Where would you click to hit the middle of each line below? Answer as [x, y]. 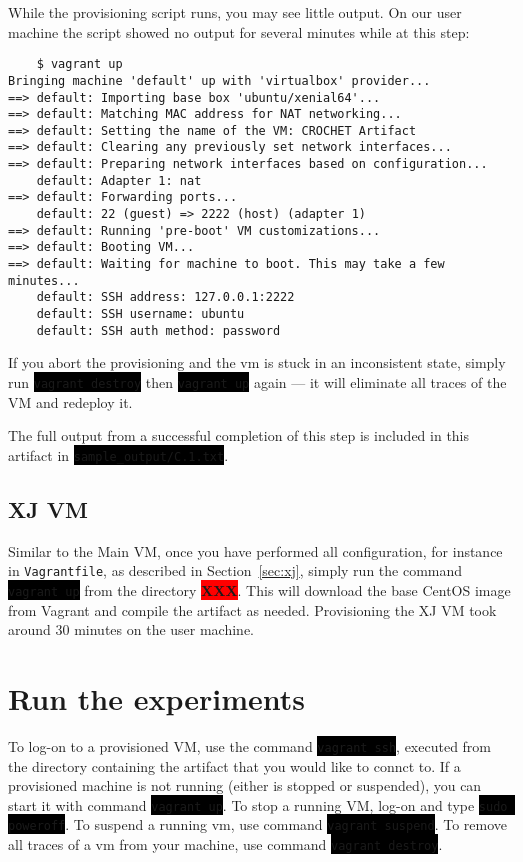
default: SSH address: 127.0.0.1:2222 [165, 297]
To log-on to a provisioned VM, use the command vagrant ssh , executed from [250, 745]
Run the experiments [156, 697]
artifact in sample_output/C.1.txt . [118, 454]
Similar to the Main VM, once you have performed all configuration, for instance [255, 550]
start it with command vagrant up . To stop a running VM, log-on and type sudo [258, 804]
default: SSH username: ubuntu [140, 314]
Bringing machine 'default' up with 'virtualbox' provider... [219, 80]
